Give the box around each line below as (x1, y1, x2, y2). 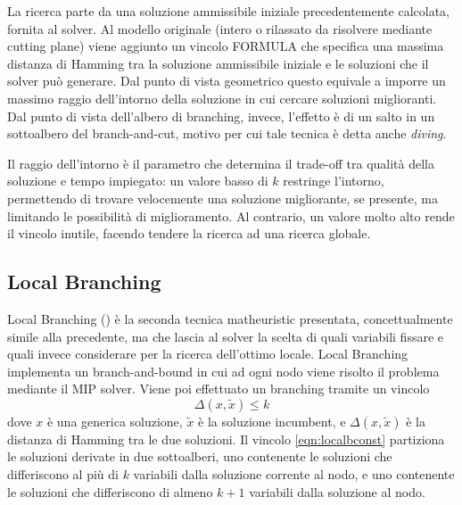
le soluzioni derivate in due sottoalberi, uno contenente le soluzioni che (7, 447, 392, 466)
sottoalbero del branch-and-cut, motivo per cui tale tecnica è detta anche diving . (7, 124, 447, 143)
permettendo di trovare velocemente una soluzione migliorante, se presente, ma (7, 188, 438, 207)
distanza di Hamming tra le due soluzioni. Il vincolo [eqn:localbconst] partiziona (7, 429, 445, 448)
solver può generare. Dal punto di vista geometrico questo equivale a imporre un (7, 71, 446, 90)
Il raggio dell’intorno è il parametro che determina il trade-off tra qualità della (7, 153, 435, 172)
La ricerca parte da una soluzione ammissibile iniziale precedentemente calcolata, (7, 2, 450, 20)
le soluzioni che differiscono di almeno (7, 482, 213, 501)
